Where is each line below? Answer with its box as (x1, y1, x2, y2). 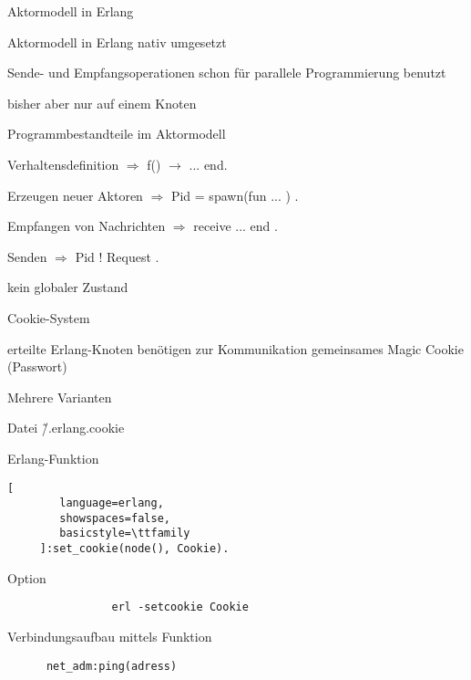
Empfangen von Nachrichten (7, 216, 166, 235)
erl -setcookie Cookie (111, 601, 249, 614)
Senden (7, 246, 47, 266)
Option (7, 568, 46, 587)
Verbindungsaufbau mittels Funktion (7, 627, 212, 646)
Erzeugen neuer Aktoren (7, 185, 143, 204)
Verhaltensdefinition (7, 154, 119, 173)
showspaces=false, (59, 511, 170, 525)
